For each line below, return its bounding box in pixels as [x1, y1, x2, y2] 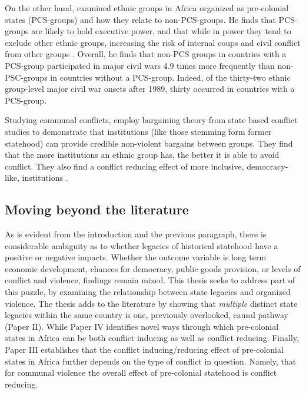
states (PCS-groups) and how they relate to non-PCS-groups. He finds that [5, 13, 276, 25]
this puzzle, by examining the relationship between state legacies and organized [5, 286, 291, 298]
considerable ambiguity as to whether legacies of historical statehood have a [5, 239, 278, 251]
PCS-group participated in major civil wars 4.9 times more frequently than [5, 59, 275, 71]
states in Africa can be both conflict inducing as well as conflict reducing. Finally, [5, 332, 299, 344]
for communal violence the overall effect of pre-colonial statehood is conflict [5, 366, 277, 379]
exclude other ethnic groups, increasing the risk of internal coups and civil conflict [5, 36, 301, 48]
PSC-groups [5, 71, 48, 83]
